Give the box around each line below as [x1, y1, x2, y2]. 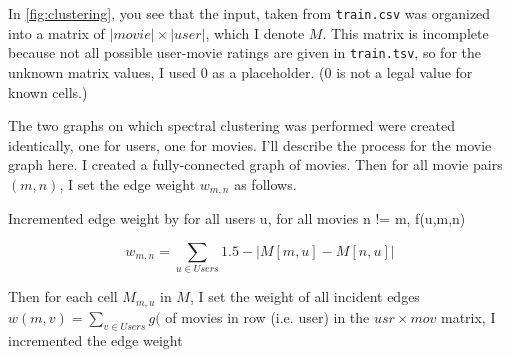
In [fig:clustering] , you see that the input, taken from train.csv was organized [8, 3, 491, 23]
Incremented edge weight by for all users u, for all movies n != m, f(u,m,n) [8, 208, 466, 229]
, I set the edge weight [59, 173, 196, 194]
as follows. [234, 173, 297, 194]
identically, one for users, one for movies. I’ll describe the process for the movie [8, 134, 492, 155]
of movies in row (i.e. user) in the [165, 306, 370, 327]
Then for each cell [8, 286, 118, 307]
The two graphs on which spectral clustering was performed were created [8, 115, 455, 136]
